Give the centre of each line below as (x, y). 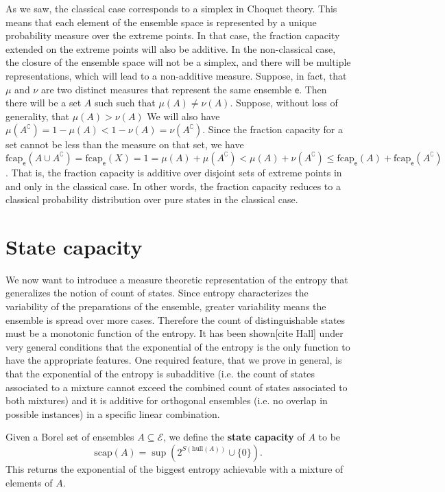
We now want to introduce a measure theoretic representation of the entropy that (177, 279)
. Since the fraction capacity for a (273, 129)
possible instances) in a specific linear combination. (113, 413)
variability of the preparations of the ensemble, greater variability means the (166, 306)
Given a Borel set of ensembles (70, 437)
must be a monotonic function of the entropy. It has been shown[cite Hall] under (175, 333)
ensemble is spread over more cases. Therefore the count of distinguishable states (176, 319)
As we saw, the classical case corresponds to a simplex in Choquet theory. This (171, 8)
